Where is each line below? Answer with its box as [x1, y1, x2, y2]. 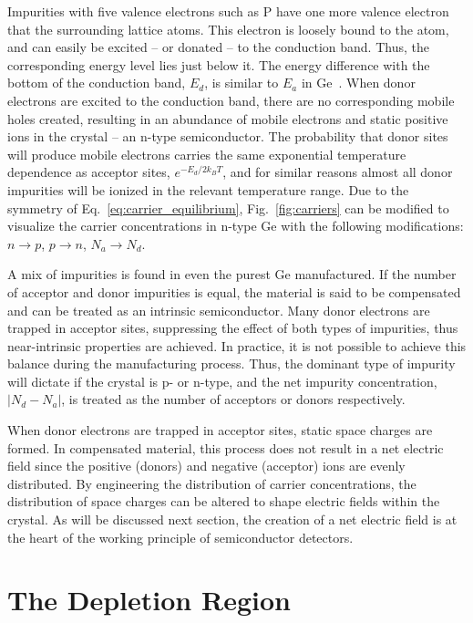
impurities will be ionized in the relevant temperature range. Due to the [7, 180, 409, 199]
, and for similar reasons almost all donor [222, 162, 453, 182]
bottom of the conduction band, [7, 73, 186, 92]
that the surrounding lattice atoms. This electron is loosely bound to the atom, [7, 19, 449, 38]
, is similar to [204, 73, 279, 92]
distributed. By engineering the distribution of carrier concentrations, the [7, 473, 416, 493]
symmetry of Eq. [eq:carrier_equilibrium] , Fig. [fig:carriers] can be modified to [7, 198, 449, 217]
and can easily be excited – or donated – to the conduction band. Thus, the [7, 37, 429, 57]
